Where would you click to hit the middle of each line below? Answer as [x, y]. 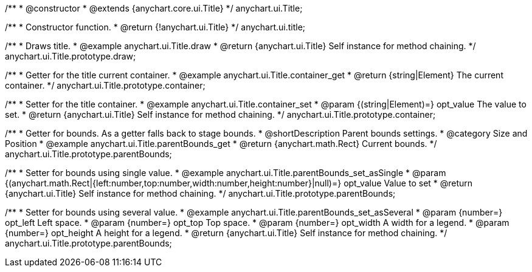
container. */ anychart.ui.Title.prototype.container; [105, 85]
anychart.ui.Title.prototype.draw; [71, 56]
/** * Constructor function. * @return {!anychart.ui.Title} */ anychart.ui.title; [155, 27]
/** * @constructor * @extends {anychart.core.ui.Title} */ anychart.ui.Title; [154, 8]
